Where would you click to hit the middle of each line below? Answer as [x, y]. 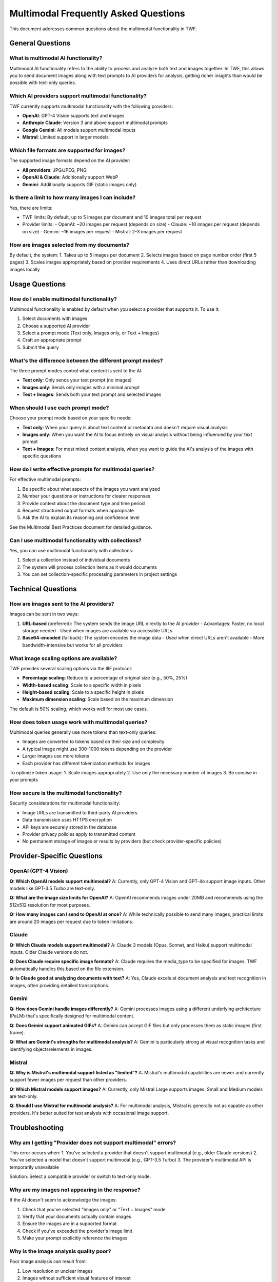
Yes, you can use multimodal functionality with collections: [71, 550]
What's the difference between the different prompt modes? [86, 360]
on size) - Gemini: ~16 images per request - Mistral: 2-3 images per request [102, 231]
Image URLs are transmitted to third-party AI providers [80, 812]
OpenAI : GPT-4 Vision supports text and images [73, 116]
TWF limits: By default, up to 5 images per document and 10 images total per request [112, 217]
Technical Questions [43, 589]
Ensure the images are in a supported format [70, 1224]
